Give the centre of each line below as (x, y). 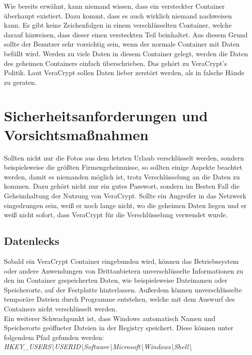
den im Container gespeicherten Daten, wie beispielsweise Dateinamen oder (116, 280)
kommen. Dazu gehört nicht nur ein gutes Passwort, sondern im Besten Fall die (122, 186)
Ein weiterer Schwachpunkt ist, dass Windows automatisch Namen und (110, 318)
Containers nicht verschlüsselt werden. (61, 308)
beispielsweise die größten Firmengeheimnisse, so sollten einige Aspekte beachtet (123, 167)
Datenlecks (32, 241)
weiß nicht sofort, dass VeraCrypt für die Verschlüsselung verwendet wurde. (116, 215)
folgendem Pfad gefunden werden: (54, 337)
